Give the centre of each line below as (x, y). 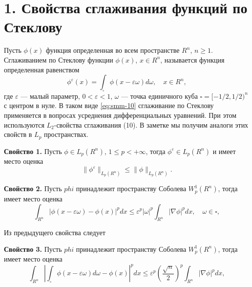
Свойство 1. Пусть (33, 151)
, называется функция (192, 59)
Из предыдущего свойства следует (55, 232)
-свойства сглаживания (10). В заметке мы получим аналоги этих (151, 124)
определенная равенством (42, 69)
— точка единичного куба (159, 96)
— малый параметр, (50, 96)
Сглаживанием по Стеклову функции (59, 59)
